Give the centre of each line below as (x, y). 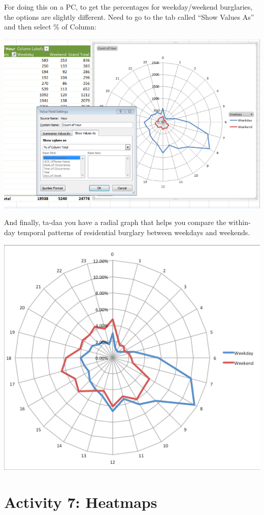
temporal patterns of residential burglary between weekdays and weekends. (134, 232)
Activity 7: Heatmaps (81, 502)
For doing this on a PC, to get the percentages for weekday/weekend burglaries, (128, 7)
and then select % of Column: (50, 27)
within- (240, 222)
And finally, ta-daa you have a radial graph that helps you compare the (115, 222)
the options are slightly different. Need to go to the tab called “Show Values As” (129, 17)
